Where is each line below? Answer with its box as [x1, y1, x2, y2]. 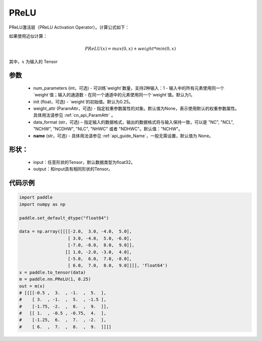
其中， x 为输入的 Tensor [9, 58, 58, 64]
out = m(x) [19, 283, 45, 289]
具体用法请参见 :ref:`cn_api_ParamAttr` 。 [33, 112, 116, 118]
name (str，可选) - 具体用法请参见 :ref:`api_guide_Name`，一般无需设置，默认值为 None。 [33, 133, 213, 139]
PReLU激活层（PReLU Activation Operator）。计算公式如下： [9, 24, 130, 30]
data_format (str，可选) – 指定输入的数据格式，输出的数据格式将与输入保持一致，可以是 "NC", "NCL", [33, 119, 234, 125]
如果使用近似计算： [9, 33, 48, 39]
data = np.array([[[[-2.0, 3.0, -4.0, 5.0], [19, 229, 132, 234]
